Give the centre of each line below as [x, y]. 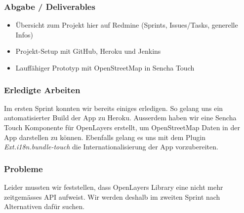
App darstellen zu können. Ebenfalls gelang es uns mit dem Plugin [105, 137]
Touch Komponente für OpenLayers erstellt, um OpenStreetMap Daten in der [122, 127]
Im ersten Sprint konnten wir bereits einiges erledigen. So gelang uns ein [114, 108]
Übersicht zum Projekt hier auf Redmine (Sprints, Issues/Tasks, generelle [127, 25]
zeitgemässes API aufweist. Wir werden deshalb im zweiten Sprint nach [112, 196]
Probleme [23, 168]
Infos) [24, 34]
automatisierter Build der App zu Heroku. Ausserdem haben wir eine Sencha [120, 118]
